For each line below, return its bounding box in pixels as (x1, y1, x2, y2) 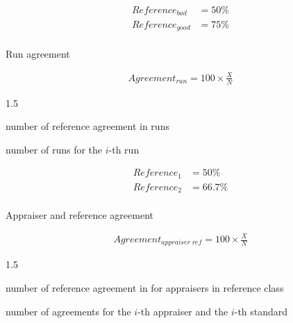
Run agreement (6, 46, 70, 60)
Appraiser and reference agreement (6, 207, 153, 222)
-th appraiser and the (137, 304, 228, 318)
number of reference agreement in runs (6, 119, 169, 133)
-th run (108, 142, 140, 156)
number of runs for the (6, 142, 103, 156)
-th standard (234, 304, 288, 318)
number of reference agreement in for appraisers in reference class (6, 281, 284, 295)
